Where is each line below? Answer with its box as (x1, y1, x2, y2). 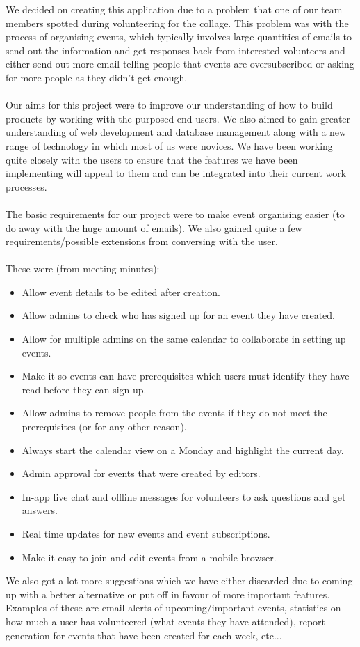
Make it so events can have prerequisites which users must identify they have (22, 368, 350, 383)
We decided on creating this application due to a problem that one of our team (6, 2, 343, 16)
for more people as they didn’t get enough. (6, 70, 188, 84)
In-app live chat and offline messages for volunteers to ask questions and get (22, 489, 346, 504)
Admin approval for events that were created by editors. (22, 466, 261, 481)
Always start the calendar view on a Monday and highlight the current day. (22, 442, 344, 457)
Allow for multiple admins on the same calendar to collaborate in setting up (22, 332, 346, 346)
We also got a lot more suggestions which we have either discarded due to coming (6, 573, 353, 588)
